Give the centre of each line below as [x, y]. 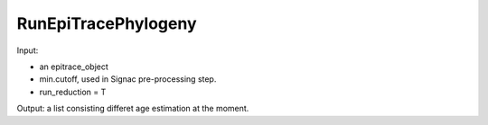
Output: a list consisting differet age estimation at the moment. [133, 109]
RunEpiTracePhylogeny [107, 23]
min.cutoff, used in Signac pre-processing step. [128, 79]
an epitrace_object [74, 67]
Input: [28, 50]
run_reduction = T [73, 92]
